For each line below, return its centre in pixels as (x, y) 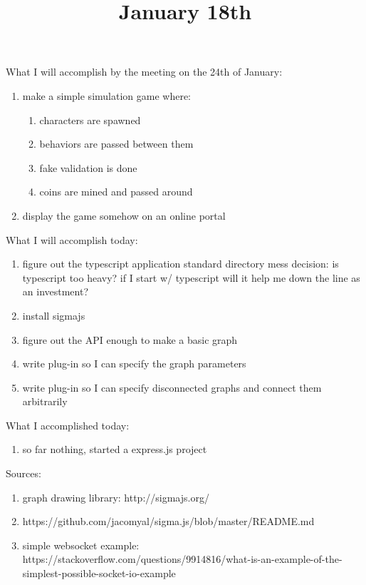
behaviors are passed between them (116, 144)
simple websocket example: (81, 545)
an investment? (56, 291)
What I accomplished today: (68, 425)
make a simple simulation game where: (107, 95)
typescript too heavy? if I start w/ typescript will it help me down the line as (191, 277)
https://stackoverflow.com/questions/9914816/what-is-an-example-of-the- (182, 559)
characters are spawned (90, 119)
